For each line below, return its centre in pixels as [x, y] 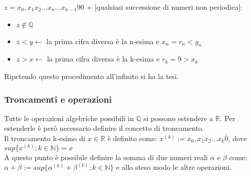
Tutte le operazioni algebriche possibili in [69, 118]
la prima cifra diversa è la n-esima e [103, 41]
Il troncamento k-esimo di [45, 138]
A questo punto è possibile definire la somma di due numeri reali [106, 157]
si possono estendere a [178, 118]
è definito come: [132, 138]
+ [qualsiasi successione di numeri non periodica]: [165, 7]
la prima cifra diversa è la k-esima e [103, 59]
